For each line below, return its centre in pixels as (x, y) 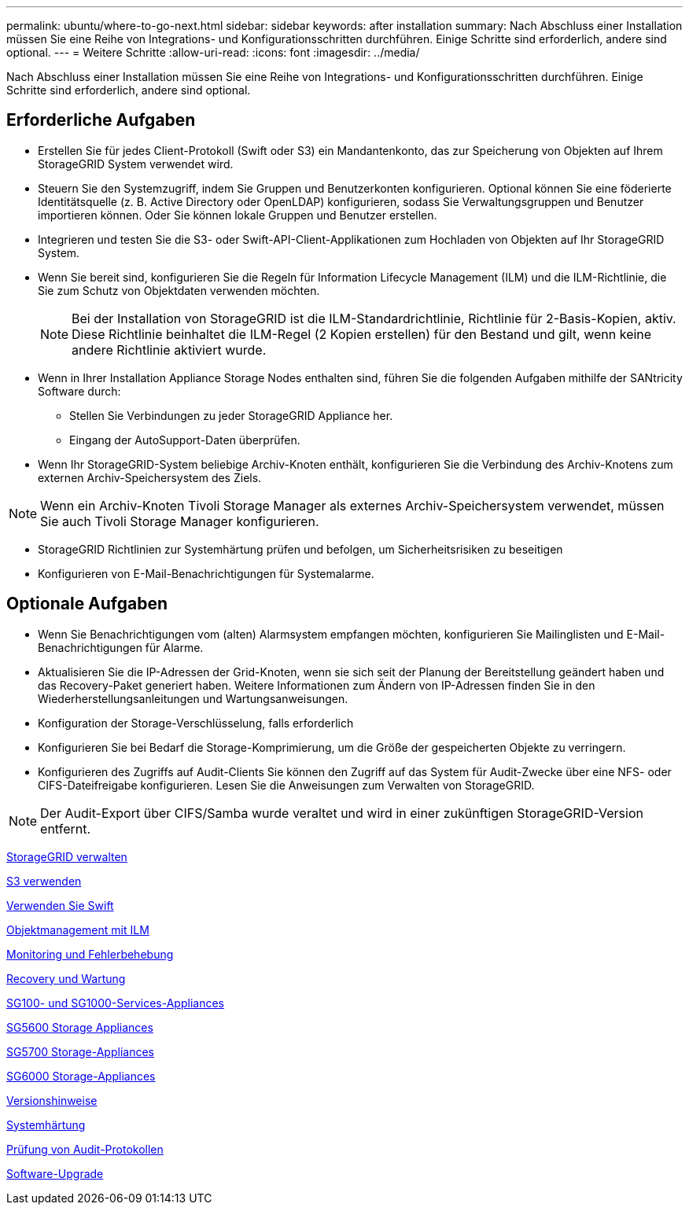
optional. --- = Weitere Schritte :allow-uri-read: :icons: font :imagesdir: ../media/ (213, 52)
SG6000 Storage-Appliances (81, 1076)
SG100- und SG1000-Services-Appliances (115, 1003)
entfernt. (66, 828)
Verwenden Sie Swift (60, 905)
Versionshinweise (52, 1100)
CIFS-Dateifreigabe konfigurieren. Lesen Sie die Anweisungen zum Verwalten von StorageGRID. (286, 785)
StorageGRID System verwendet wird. (136, 164)
